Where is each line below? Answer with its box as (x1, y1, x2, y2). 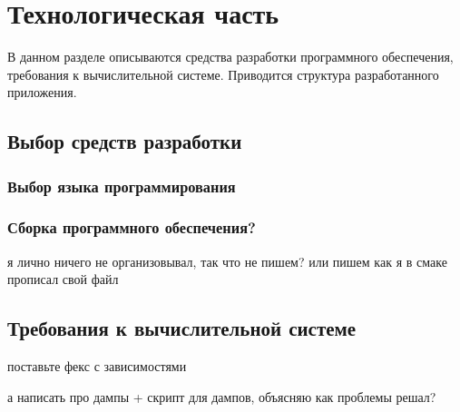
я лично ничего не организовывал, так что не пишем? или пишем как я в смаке (7, 251, 447, 270)
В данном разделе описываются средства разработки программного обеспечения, (7, 47, 454, 66)
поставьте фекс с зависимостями (7, 357, 187, 376)
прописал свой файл (7, 270, 119, 289)
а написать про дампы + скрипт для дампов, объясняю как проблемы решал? (7, 387, 436, 406)
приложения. (7, 83, 77, 102)
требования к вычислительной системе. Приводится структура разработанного (7, 64, 439, 83)
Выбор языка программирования (7, 174, 236, 197)
